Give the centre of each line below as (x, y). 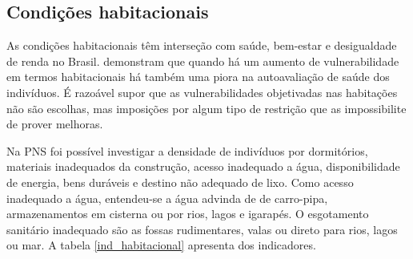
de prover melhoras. (55, 124)
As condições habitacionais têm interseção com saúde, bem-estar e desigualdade (202, 45)
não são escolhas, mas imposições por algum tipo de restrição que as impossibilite (206, 108)
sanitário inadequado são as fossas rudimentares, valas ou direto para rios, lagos (202, 229)
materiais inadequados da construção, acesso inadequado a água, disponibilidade (203, 166)
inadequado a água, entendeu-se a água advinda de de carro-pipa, (167, 198)
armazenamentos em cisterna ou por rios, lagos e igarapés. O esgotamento (188, 214)
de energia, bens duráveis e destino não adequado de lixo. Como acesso (180, 182)
